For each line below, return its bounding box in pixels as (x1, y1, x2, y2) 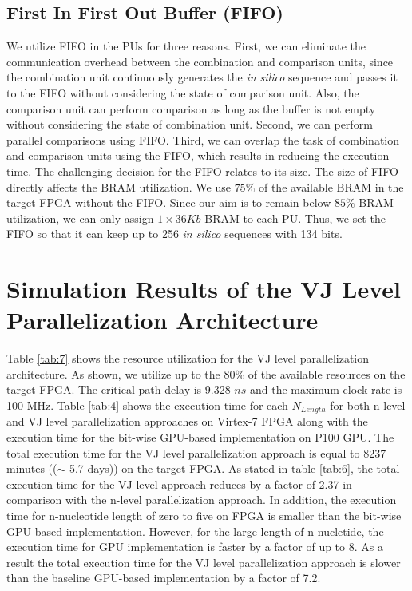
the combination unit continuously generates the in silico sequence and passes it (6, 69, 398, 85)
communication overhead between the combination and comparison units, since (6, 53, 394, 69)
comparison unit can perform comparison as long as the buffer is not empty (6, 100, 376, 117)
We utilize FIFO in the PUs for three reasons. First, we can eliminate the (6, 38, 366, 54)
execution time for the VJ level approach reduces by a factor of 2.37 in (6, 475, 352, 492)
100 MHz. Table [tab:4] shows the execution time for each (6, 397, 288, 414)
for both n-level (330, 397, 406, 414)
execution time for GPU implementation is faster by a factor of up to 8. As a (6, 538, 383, 555)
